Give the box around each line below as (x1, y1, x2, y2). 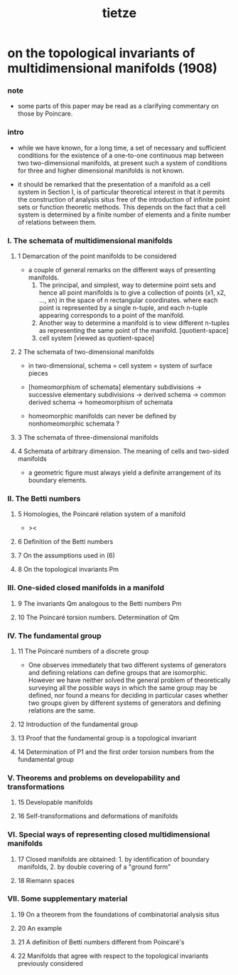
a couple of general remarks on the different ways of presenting (28, 266, 216, 274)
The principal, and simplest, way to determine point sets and (38, 281, 217, 289)
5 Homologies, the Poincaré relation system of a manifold (17, 510, 186, 518)
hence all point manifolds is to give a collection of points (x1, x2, (38, 289, 226, 297)
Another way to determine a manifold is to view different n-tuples (38, 319, 229, 327)
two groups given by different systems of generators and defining (28, 698, 222, 707)
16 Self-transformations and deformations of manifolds (17, 812, 178, 820)
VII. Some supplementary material (7, 894, 128, 904)
